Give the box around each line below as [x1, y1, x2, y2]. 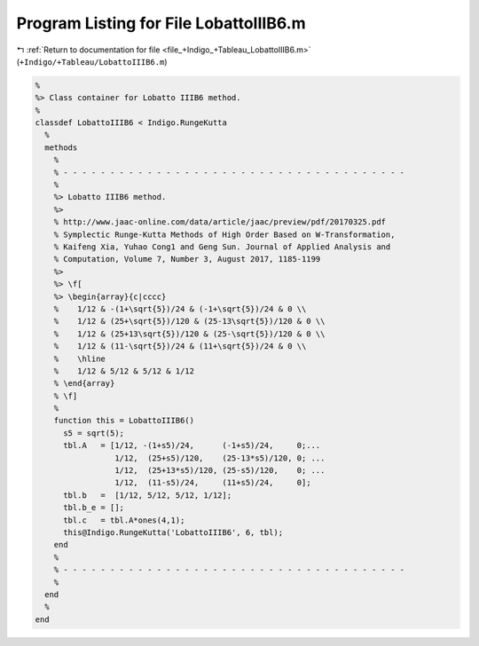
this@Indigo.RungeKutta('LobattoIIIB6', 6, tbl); [63, 527, 284, 537]
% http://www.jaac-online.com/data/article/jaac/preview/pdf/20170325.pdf [53, 217, 386, 227]
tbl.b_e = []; [63, 502, 124, 513]
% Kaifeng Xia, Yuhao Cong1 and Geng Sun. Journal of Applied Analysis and [53, 242, 391, 252]
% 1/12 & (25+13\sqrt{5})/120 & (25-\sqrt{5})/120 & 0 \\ [53, 328, 326, 339]
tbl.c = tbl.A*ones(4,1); [63, 515, 185, 525]
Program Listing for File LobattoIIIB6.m [16, 13, 306, 33]
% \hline [53, 353, 106, 364]
